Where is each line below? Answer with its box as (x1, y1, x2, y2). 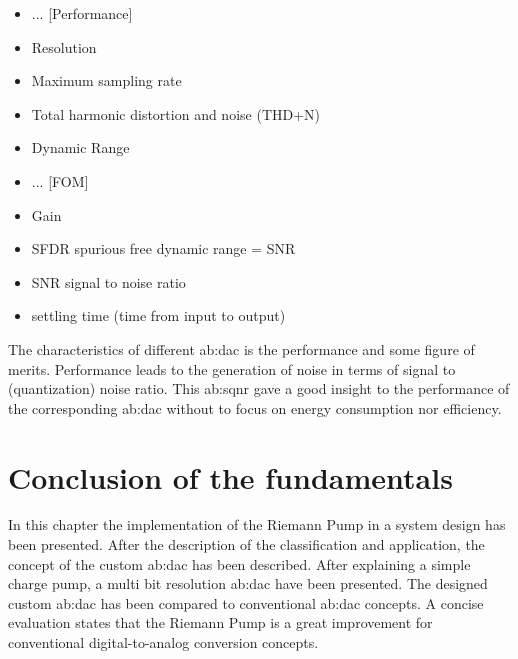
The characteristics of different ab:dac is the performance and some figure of (8, 338, 475, 359)
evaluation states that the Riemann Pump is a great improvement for (8, 612, 433, 633)
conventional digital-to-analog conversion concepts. (8, 632, 319, 652)
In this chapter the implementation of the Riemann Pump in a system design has (8, 514, 506, 535)
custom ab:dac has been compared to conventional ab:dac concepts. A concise (8, 592, 484, 613)
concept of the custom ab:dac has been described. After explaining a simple (8, 553, 471, 574)
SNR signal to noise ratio (31, 271, 186, 292)
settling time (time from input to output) (31, 305, 286, 326)
